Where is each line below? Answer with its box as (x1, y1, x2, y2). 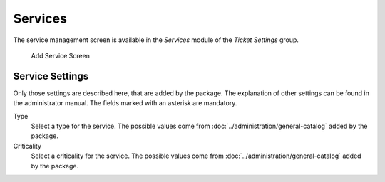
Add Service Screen (31, 51, 91, 60)
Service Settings (13, 70, 89, 82)
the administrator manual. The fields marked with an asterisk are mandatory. (13, 99, 237, 107)
